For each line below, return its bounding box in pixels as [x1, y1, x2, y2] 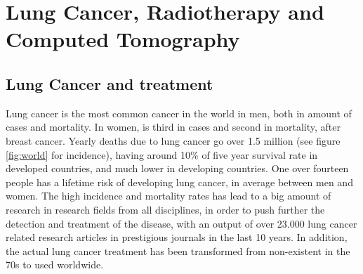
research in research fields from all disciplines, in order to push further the [6, 202, 325, 216]
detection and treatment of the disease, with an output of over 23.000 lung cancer [6, 216, 357, 230]
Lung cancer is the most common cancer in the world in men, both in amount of [6, 105, 352, 120]
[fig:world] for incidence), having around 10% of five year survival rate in [6, 147, 318, 162]
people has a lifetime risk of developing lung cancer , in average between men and [6, 174, 353, 189]
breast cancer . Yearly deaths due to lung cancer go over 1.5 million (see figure [6, 133, 341, 148]
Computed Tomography [6, 25, 240, 53]
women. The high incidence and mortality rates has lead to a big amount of [6, 188, 331, 203]
